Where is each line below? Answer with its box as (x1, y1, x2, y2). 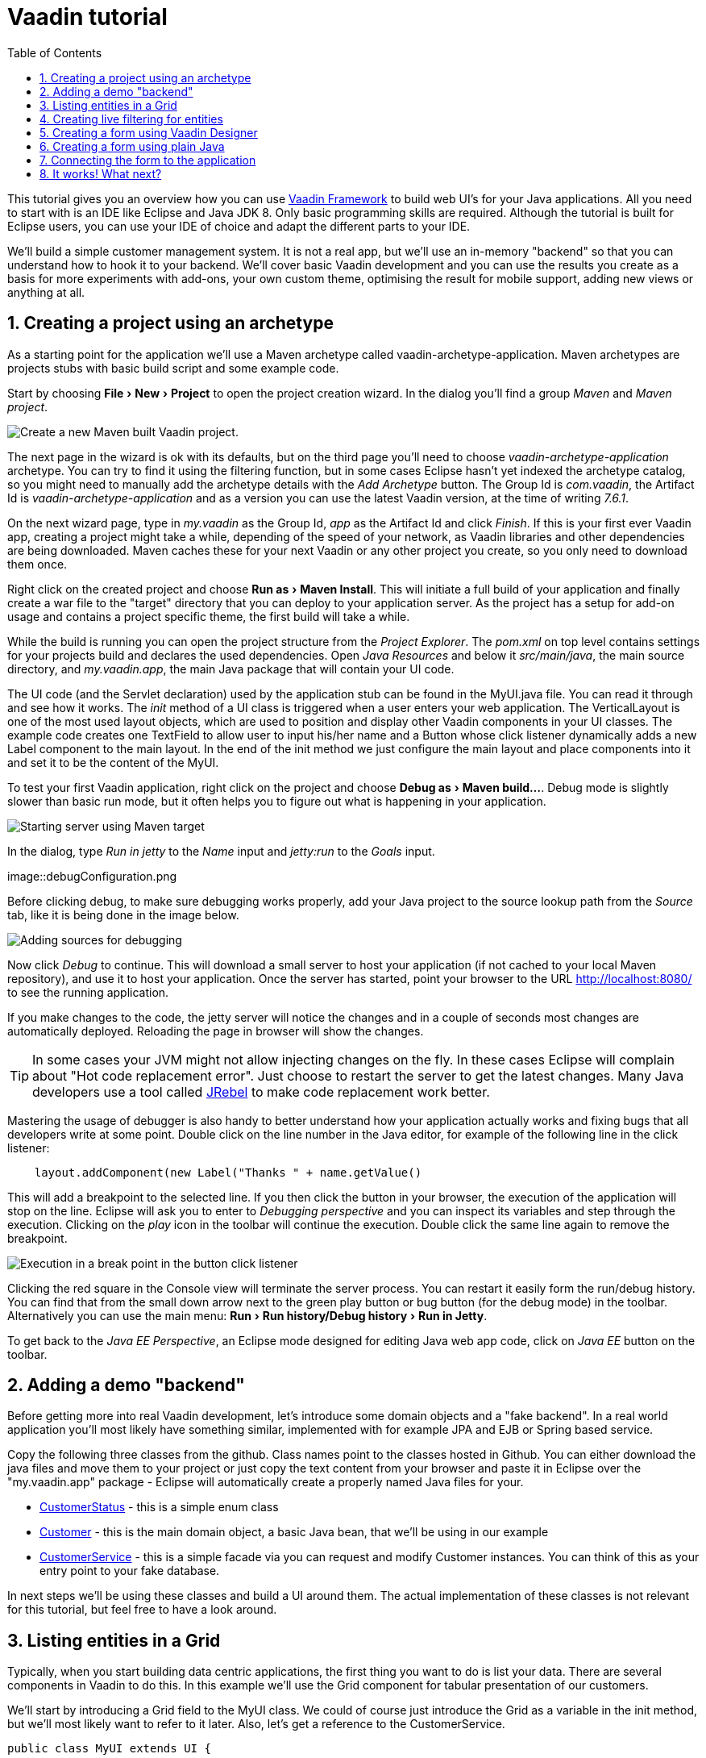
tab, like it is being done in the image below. (7, 907, 239, 922)
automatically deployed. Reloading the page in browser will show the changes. (7, 1023, 424, 1038)
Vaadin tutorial (7, 3, 168, 31)
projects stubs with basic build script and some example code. (7, 360, 339, 375)
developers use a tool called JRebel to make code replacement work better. (32, 1083, 490, 1100)
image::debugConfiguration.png (7, 869, 177, 883)
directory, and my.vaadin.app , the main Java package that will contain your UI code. (7, 661, 455, 676)
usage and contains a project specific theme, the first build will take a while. (7, 609, 410, 623)
